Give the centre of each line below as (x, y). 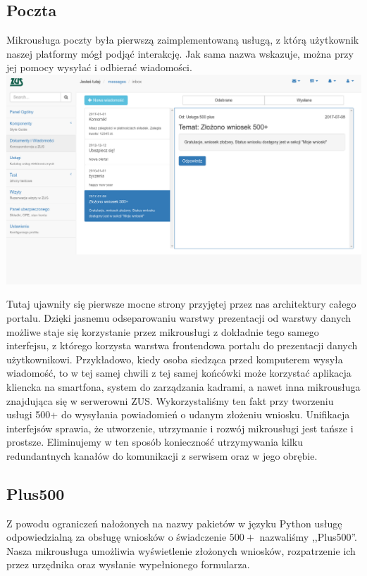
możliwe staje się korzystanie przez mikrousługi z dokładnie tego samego (163, 331)
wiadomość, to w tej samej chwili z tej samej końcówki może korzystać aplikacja (179, 373)
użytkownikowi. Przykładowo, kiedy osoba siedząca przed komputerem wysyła (175, 359)
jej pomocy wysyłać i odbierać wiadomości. (99, 67)
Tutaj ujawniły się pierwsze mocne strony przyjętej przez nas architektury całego (181, 304)
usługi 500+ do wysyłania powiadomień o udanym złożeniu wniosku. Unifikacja (178, 414)
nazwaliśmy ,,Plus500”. (308, 537)
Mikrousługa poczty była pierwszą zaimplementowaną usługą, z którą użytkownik (183, 40)
